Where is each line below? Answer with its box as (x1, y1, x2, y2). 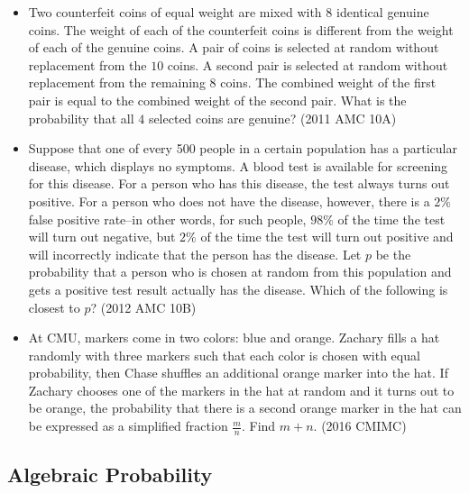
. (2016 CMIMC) (313, 416, 407, 435)
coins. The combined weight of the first (220, 73, 437, 92)
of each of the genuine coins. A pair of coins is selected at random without (28, 38, 439, 57)
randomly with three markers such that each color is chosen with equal (28, 345, 420, 364)
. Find (241, 416, 276, 435)
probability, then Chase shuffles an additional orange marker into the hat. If (28, 363, 448, 382)
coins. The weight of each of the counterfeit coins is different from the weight (28, 20, 454, 39)
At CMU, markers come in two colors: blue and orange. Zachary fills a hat (28, 328, 440, 347)
